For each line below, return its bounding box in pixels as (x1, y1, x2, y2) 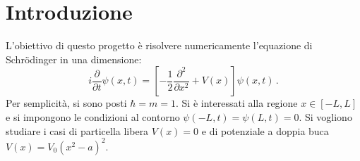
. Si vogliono (299, 109, 352, 124)
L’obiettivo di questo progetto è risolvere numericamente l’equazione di (6, 38, 313, 53)
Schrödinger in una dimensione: (6, 51, 142, 66)
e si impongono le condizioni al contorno (6, 109, 180, 124)
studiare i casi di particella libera (6, 123, 149, 138)
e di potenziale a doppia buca (201, 123, 329, 138)
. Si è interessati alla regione (176, 96, 298, 110)
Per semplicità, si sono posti (6, 96, 127, 110)
